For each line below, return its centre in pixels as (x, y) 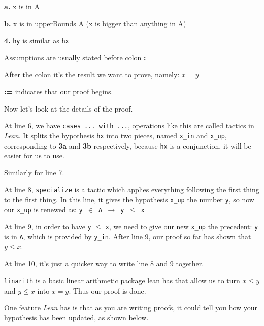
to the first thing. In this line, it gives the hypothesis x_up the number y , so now (129, 200)
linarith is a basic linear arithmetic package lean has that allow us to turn (122, 280)
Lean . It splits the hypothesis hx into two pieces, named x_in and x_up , (115, 135)
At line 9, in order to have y (48, 226)
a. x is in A (22, 6)
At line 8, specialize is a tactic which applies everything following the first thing (132, 189)
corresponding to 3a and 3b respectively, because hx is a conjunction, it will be (128, 145)
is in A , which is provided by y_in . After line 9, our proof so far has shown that (128, 236)
